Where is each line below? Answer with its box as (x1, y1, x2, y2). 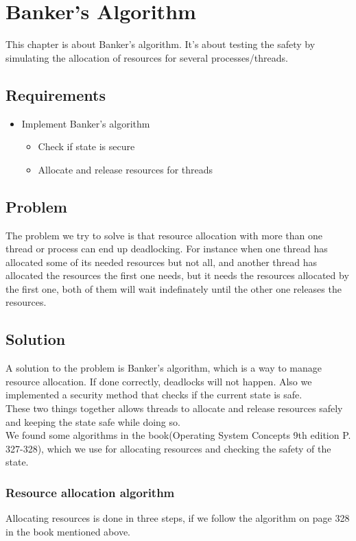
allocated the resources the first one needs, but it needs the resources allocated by (5, 268, 349, 282)
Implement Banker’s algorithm (21, 116, 150, 130)
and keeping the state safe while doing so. (5, 414, 180, 429)
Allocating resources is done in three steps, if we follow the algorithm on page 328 (5, 511, 350, 525)
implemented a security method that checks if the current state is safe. (5, 387, 302, 402)
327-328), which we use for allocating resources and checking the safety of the (5, 441, 331, 455)
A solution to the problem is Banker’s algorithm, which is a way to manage (5, 361, 322, 375)
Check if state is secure (38, 139, 135, 154)
